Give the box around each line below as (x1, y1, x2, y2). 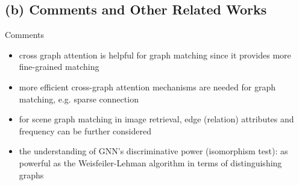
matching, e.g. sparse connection (19, 92, 139, 105)
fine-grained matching (19, 60, 99, 73)
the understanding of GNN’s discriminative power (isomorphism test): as (19, 145, 288, 157)
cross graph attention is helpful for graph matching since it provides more (19, 48, 291, 61)
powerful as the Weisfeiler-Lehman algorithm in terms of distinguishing (19, 156, 282, 169)
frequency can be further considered (19, 124, 151, 137)
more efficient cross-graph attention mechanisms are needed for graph (19, 80, 275, 93)
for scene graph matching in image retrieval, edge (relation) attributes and (19, 113, 294, 125)
